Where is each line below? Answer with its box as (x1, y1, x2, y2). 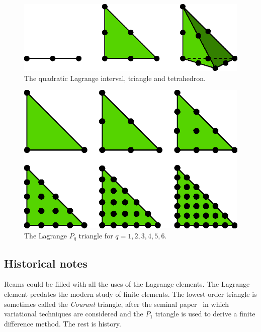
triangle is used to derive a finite (155, 308, 255, 319)
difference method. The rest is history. (4, 318, 121, 328)
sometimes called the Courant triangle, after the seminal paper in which (4, 298, 229, 309)
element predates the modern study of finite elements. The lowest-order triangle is (4, 288, 257, 299)
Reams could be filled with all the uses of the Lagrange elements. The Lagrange (4, 279, 250, 289)
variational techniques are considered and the (4, 308, 143, 319)
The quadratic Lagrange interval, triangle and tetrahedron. (24, 72, 206, 83)
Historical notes (4, 255, 88, 271)
